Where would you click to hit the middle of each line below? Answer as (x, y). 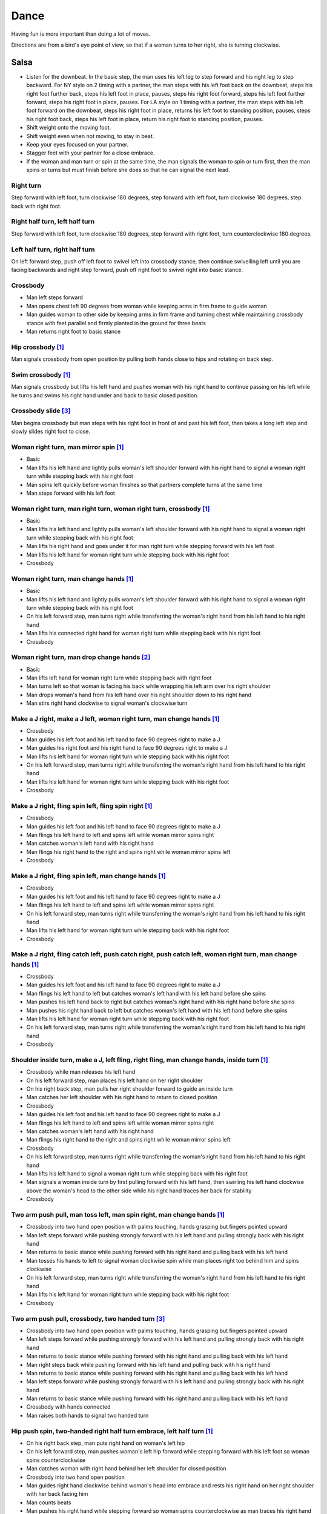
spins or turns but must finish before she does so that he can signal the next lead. (128, 170)
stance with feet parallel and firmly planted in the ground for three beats (116, 323)
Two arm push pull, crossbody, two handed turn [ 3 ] (88, 1318)
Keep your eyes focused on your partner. (78, 144)
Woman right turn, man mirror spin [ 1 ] (68, 447)
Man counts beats (49, 1502)
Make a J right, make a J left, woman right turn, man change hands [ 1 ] (115, 719)
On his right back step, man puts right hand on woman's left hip (106, 1443)
